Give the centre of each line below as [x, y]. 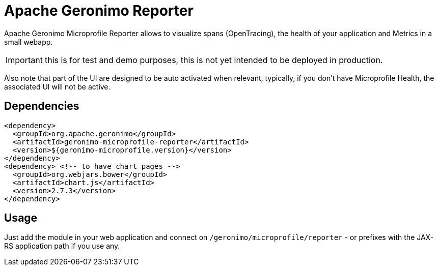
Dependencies [42, 106]
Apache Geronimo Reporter [99, 11]
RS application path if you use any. [62, 246]
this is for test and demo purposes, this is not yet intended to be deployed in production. [214, 60]
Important [24, 60]
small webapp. [29, 42]
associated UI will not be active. [57, 86]
